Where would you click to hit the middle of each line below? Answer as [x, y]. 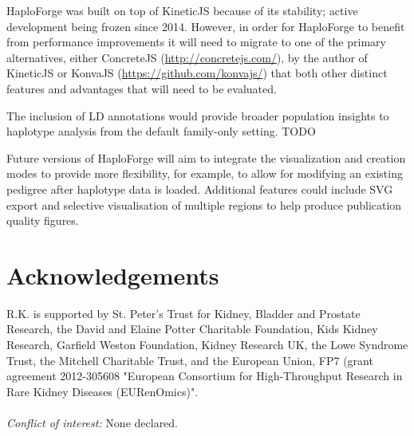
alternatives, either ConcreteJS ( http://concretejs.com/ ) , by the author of [187, 57]
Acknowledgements [113, 275]
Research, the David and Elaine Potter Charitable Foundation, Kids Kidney [192, 329]
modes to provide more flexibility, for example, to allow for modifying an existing [205, 173]
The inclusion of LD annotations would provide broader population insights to [198, 115]
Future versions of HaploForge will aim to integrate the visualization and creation [206, 157]
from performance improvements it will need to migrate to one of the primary [196, 42]
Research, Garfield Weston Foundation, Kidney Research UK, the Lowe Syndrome [207, 345]
